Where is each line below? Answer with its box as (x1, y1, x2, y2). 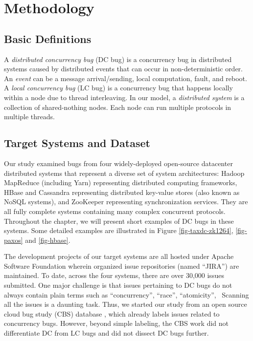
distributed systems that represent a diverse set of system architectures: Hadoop (4, 168, 245, 178)
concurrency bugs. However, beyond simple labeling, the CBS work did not (4, 318, 229, 328)
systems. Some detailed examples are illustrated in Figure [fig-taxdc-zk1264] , (4, 225, 233, 235)
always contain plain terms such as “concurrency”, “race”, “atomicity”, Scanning (4, 289, 249, 299)
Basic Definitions (4, 31, 92, 46)
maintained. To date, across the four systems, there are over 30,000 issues (4, 270, 224, 280)
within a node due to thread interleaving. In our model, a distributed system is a (4, 92, 245, 102)
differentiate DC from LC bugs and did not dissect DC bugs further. (4, 328, 209, 338)
